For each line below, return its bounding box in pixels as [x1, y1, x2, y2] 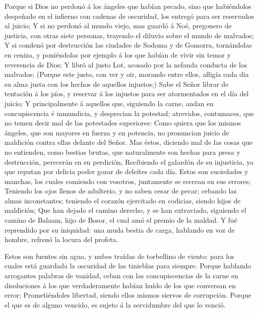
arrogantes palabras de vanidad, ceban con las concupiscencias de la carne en [4, 270, 239, 281]
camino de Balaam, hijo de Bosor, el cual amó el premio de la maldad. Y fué [4, 215, 238, 225]
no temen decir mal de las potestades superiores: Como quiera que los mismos [4, 118, 241, 128]
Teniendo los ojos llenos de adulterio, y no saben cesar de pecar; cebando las [4, 186, 237, 196]
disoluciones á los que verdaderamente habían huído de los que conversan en [4, 280, 236, 290]
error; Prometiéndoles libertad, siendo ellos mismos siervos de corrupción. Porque [4, 290, 252, 300]
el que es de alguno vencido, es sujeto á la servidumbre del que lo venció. [4, 299, 226, 310]
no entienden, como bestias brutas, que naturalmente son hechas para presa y [4, 146, 241, 157]
